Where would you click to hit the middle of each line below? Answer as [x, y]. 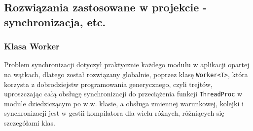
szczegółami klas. [30, 123]
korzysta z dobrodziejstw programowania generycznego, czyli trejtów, [108, 84]
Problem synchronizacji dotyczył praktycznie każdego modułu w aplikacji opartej [127, 65]
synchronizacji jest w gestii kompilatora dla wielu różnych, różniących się [114, 113]
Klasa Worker [32, 46]
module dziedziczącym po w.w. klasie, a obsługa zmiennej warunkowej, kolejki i [124, 103]
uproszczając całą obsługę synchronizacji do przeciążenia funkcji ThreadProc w [123, 94]
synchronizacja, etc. [55, 22]
